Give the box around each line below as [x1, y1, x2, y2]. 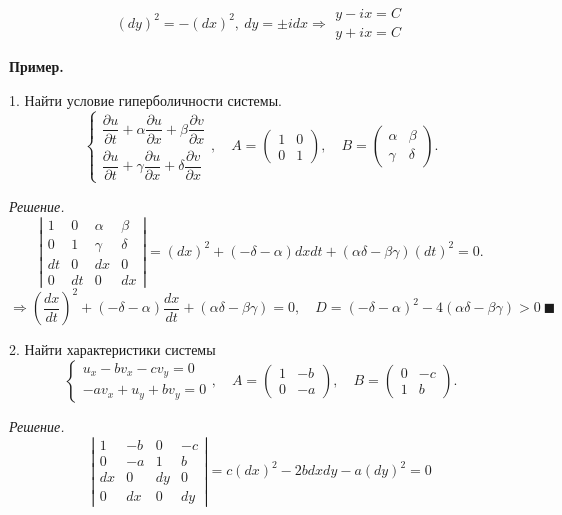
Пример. [9, 56, 64, 77]
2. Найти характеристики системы [9, 339, 216, 360]
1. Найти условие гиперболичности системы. [9, 89, 282, 110]
